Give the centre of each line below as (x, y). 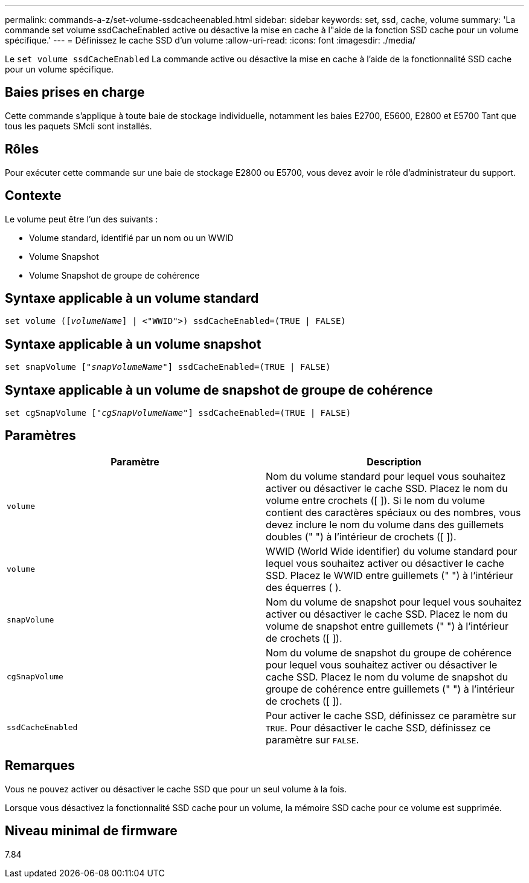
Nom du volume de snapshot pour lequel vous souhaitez (394, 602)
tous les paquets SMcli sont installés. (79, 126)
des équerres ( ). (304, 587)
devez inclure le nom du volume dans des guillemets (385, 524)
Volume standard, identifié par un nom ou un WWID (131, 238)
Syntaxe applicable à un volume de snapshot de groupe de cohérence (219, 390)
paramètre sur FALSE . (313, 739)
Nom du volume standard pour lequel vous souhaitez (386, 476)
